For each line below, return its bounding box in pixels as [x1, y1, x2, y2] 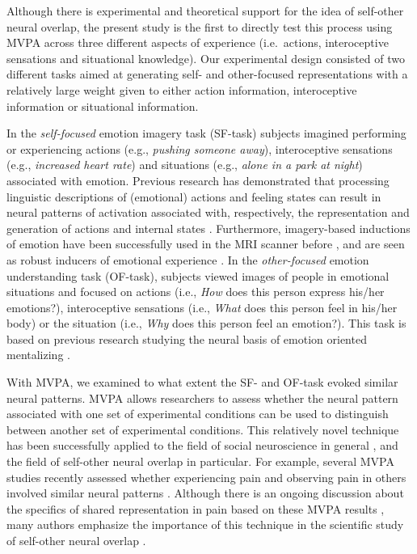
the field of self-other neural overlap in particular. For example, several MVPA [6, 453, 394, 470]
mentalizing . [6, 346, 70, 363]
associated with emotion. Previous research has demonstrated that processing [6, 171, 390, 188]
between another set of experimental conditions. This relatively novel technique [6, 421, 399, 438]
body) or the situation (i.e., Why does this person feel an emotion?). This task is [6, 315, 406, 332]
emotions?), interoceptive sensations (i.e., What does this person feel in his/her [6, 298, 398, 315]
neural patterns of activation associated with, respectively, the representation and [6, 204, 410, 221]
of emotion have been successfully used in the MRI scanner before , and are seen [6, 235, 405, 252]
